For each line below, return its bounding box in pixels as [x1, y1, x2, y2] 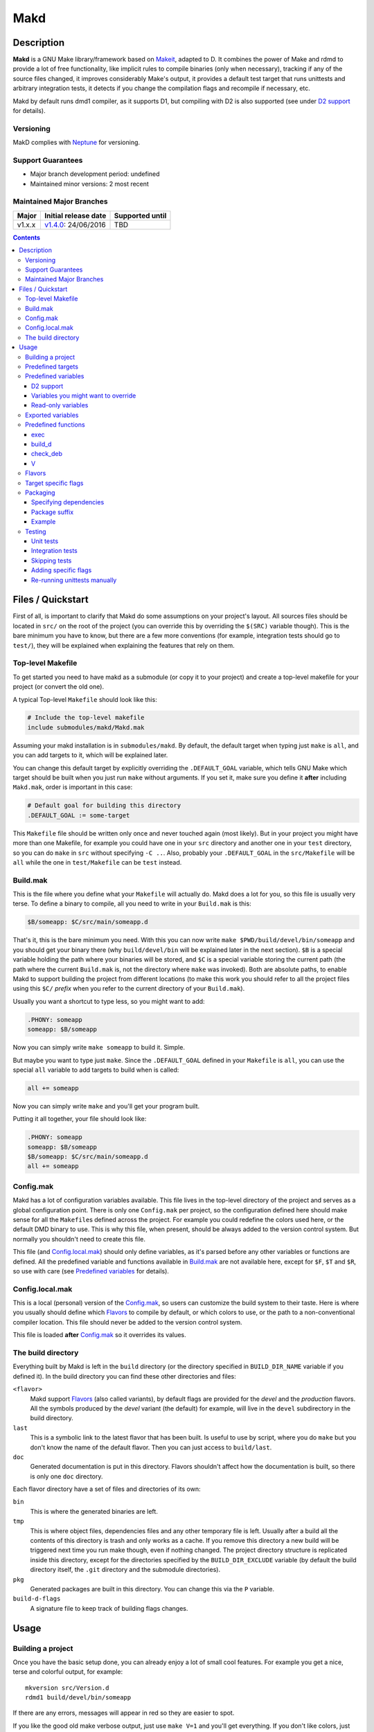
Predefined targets [25, 362, 79, 371]
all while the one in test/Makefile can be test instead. [12, 858, 182, 866]
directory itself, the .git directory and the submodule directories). [30, 1566, 221, 1574]
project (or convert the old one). [12, 682, 104, 691]
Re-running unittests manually [31, 576, 117, 584]
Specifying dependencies [31, 498, 105, 506]
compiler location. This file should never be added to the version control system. [12, 1318, 242, 1326]
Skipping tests [31, 556, 72, 565]
